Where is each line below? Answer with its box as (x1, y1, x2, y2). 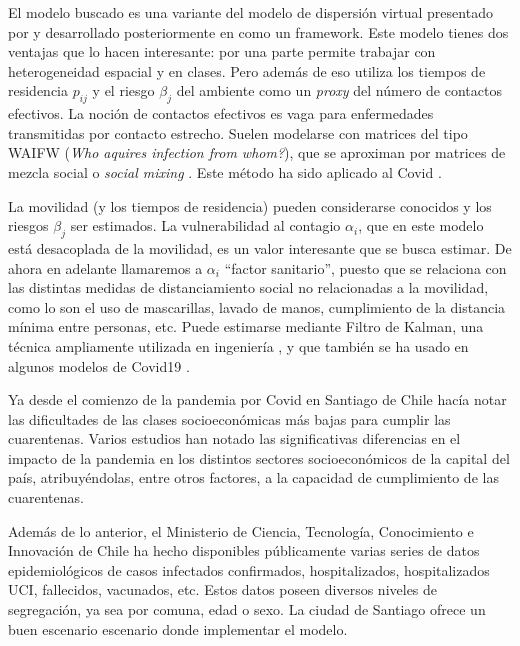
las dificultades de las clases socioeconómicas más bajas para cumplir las (8, 408, 451, 429)
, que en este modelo (358, 215, 484, 236)
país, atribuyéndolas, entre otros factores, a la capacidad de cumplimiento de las (8, 467, 499, 488)
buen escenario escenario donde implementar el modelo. (8, 618, 348, 639)
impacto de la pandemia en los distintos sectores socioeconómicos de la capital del (8, 447, 510, 468)
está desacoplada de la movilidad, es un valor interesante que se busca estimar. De (8, 237, 512, 258)
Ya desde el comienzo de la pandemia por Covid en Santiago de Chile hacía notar (8, 389, 507, 410)
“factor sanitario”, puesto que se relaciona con (224, 257, 507, 278)
